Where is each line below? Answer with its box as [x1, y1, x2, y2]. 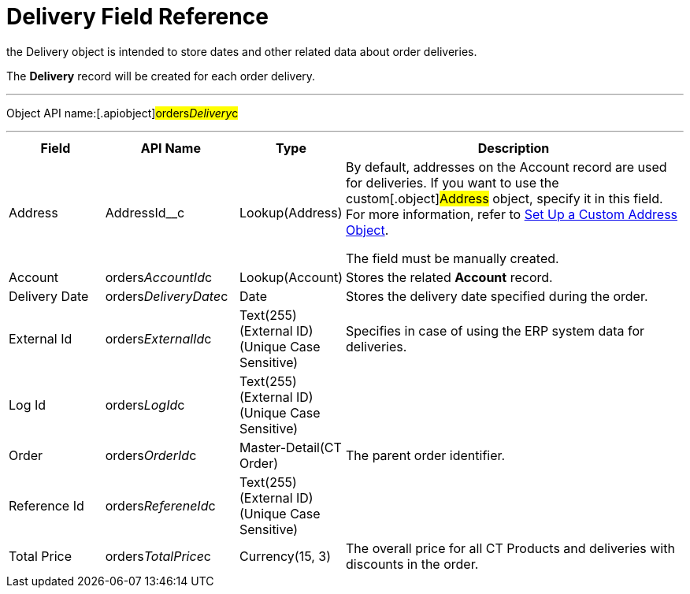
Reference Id [9, 497, 84, 514]
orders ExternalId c [105, 330, 212, 347]
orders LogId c [105, 396, 185, 413]
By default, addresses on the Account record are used [346, 158, 667, 175]
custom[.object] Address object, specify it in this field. [346, 190, 663, 206]
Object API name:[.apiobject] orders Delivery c [6, 106, 239, 120]
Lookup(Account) [239, 269, 343, 285]
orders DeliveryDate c [105, 288, 228, 304]
